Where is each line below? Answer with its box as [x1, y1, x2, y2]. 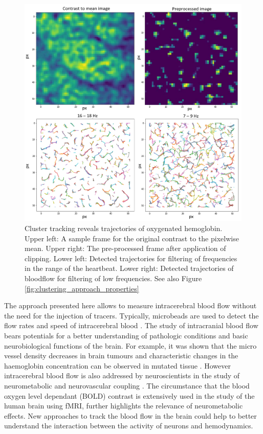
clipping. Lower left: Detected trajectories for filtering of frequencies [25, 253, 237, 263]
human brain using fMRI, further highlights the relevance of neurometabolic [4, 400, 243, 411]
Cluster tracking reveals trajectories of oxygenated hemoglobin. [25, 223, 223, 233]
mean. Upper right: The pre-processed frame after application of [25, 243, 226, 254]
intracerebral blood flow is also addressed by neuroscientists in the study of [4, 370, 240, 381]
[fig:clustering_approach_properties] [25, 283, 139, 293]
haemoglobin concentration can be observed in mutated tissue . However [4, 360, 231, 371]
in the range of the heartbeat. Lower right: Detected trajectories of [25, 263, 234, 273]
